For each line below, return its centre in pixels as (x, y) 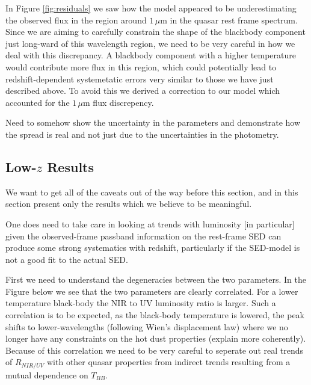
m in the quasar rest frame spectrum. (229, 20)
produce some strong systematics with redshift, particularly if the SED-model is (153, 248)
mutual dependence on (47, 374)
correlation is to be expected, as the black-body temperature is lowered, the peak (155, 315)
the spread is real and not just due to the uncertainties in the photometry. (142, 134)
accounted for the (38, 102)
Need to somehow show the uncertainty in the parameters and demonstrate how (153, 122)
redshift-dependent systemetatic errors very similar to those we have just (140, 79)
